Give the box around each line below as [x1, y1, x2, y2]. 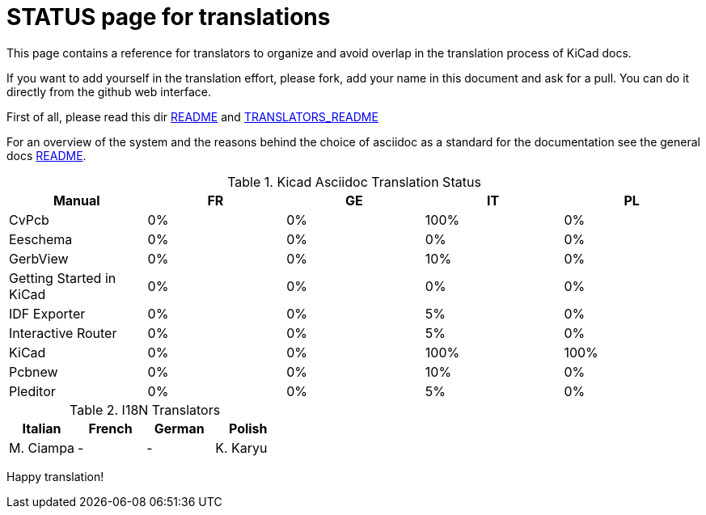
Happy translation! [6, 469, 104, 483]
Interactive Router [9, 324, 117, 341]
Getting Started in [9, 269, 116, 286]
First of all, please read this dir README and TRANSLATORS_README [6, 109, 378, 124]
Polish [228, 420, 268, 437]
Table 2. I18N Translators [70, 401, 221, 418]
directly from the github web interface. [6, 84, 212, 99]
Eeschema [9, 230, 73, 247]
